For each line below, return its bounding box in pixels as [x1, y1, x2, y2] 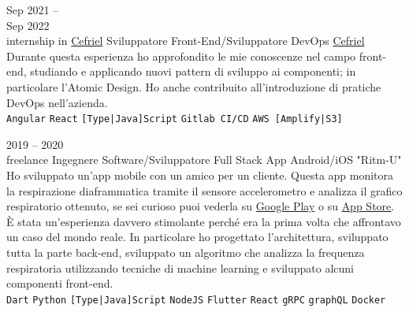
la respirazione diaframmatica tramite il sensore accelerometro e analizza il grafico [6, 182, 403, 199]
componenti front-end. [6, 275, 113, 292]
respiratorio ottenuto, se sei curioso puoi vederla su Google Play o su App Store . [6, 198, 395, 214]
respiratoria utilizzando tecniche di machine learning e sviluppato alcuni [6, 259, 354, 276]
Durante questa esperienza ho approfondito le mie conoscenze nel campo [6, 47, 356, 64]
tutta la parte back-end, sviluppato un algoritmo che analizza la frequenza [6, 243, 365, 260]
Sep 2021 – [6, 2, 59, 17]
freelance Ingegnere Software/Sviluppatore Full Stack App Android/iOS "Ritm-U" [6, 151, 402, 168]
